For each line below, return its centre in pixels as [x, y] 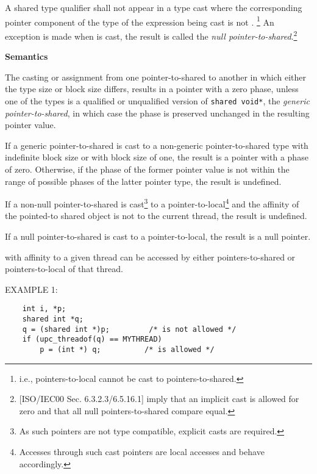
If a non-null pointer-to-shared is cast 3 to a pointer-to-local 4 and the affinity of [152, 203]
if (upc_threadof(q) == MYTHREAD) [92, 339]
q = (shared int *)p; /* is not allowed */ [129, 329]
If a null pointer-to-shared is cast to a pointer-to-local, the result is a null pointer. [158, 236]
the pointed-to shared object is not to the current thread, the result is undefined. [156, 216]
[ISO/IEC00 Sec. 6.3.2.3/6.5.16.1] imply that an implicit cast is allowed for [159, 399]
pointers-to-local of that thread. [64, 269]
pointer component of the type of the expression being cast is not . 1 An [140, 21]
